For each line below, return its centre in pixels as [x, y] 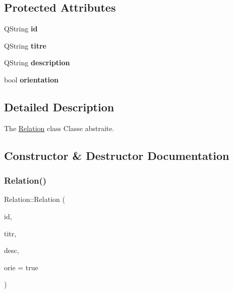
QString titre [25, 45]
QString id [21, 29]
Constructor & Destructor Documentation [117, 155]
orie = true [21, 267]
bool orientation [31, 79]
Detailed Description [59, 107]
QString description [37, 62]
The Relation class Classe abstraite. [59, 128]
